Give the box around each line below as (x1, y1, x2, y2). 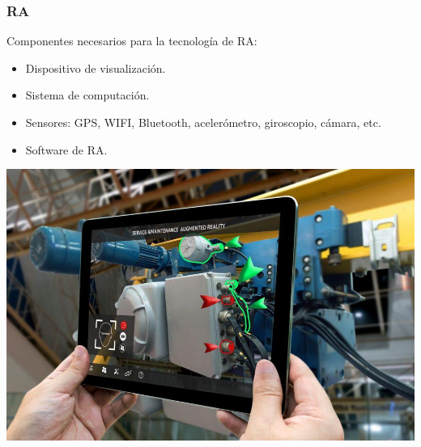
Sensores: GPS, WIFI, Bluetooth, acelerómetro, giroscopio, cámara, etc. (25, 114, 381, 130)
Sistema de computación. (25, 86, 150, 103)
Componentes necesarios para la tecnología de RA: (6, 32, 257, 49)
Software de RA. (25, 141, 108, 158)
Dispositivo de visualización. (25, 59, 166, 76)
